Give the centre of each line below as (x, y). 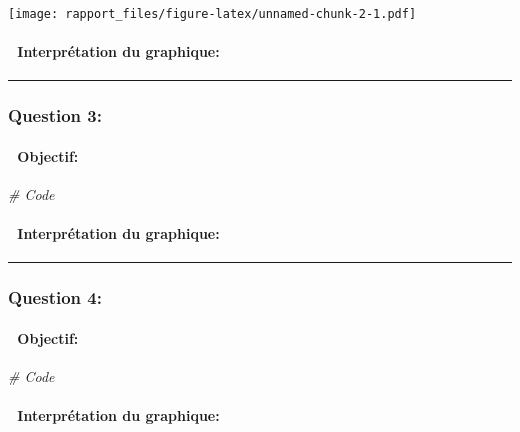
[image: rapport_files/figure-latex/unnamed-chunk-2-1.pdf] (212, 14)
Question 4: (55, 297)
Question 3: (55, 115)
